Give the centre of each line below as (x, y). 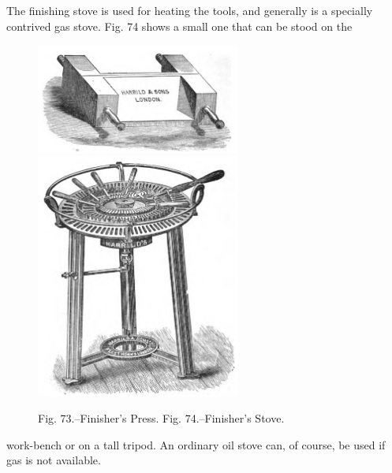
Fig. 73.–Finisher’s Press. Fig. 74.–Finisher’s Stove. (161, 418)
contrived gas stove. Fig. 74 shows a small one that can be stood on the (179, 26)
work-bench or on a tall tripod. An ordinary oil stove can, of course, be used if (196, 444)
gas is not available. (54, 460)
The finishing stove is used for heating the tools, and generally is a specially (190, 10)
